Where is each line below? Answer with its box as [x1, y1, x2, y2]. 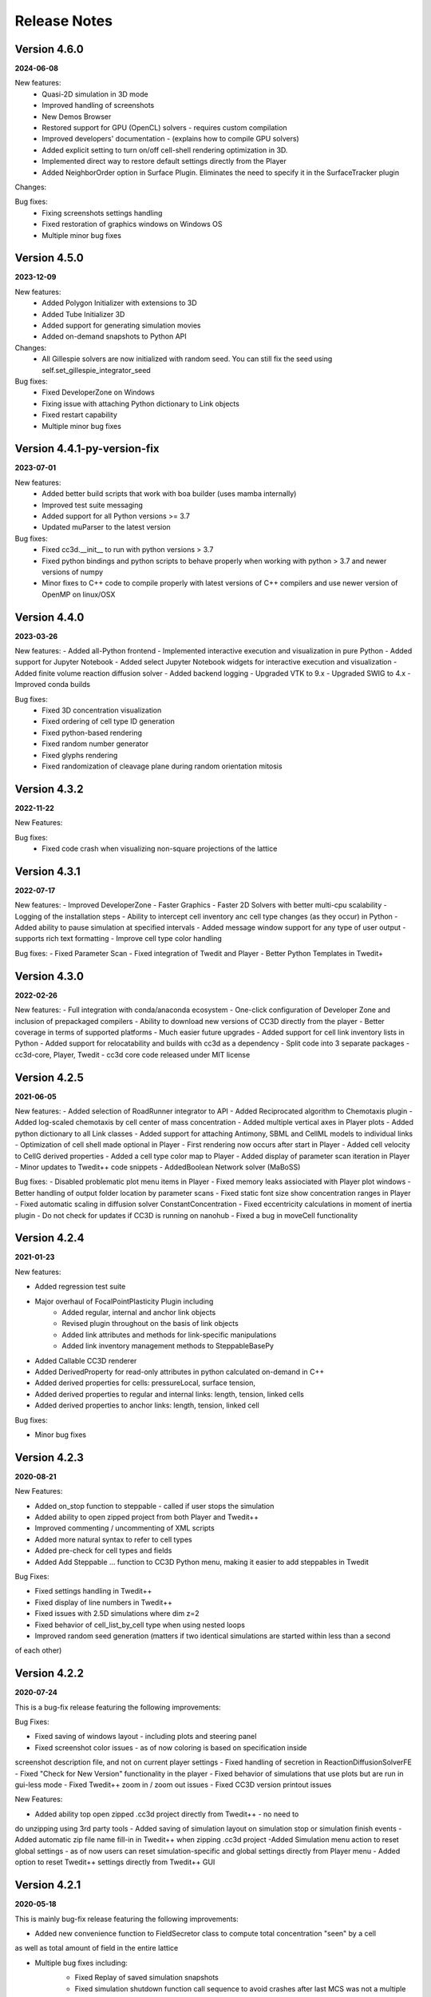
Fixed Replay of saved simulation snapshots [74, 1973, 219, 1983]
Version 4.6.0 [14, 42, 84, 56]
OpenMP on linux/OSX [42, 590, 116, 599]
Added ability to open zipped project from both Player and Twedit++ [34, 1512, 259, 1522]
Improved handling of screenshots [42, 101, 155, 110]
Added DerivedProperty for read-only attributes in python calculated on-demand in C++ [34, 1367, 325, 1376]
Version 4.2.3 [14, 1451, 84, 1464]
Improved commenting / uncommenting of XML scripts [34, 1523, 215, 1533]
